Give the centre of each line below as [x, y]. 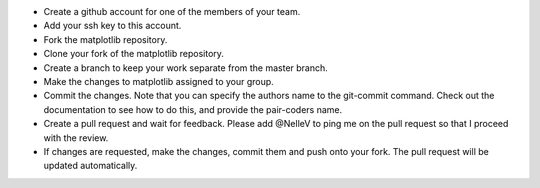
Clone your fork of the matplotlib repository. [134, 54]
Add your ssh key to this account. [112, 26]
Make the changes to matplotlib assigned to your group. [158, 81]
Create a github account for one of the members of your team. [172, 11]
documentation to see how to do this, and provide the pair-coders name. [193, 109]
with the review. [76, 137]
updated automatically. [90, 166]
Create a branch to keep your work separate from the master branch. [186, 67]
